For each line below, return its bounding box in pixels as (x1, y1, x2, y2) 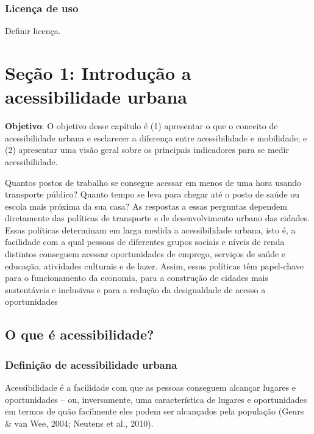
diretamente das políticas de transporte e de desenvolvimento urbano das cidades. (5, 212, 310, 224)
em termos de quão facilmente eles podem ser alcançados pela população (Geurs (5, 405, 304, 418)
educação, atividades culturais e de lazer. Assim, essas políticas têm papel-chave (5, 259, 304, 272)
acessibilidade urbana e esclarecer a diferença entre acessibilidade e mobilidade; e (5, 131, 307, 144)
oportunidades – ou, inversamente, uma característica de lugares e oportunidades (5, 393, 307, 405)
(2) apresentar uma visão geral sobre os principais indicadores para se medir (5, 143, 289, 156)
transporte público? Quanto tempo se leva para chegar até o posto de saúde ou (5, 188, 300, 201)
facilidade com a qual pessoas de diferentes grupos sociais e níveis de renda (5, 235, 285, 248)
